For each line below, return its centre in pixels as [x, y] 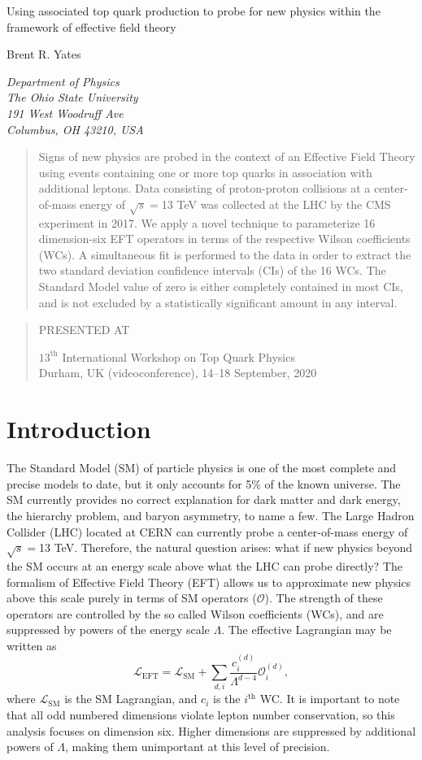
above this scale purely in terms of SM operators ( [132, 598]
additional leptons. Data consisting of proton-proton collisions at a [204, 188]
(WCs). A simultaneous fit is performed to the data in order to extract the [225, 254]
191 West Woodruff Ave [65, 113]
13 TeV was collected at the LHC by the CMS [276, 204]
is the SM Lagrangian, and [131, 699]
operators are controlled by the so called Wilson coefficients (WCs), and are [195, 613]
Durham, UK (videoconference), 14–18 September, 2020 [178, 373]
